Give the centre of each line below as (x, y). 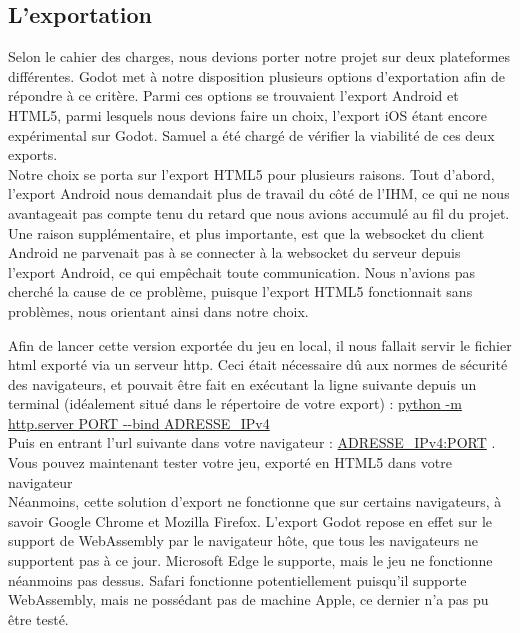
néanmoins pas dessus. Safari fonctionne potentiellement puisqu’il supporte (237, 579)
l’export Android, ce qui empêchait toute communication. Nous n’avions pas (241, 271)
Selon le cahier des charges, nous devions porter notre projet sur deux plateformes (259, 56)
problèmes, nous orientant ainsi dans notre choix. (158, 310)
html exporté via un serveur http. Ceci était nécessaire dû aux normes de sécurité (258, 364)
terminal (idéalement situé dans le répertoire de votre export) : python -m (235, 403)
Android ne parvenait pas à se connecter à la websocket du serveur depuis (234, 252)
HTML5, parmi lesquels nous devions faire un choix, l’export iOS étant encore (248, 114)
